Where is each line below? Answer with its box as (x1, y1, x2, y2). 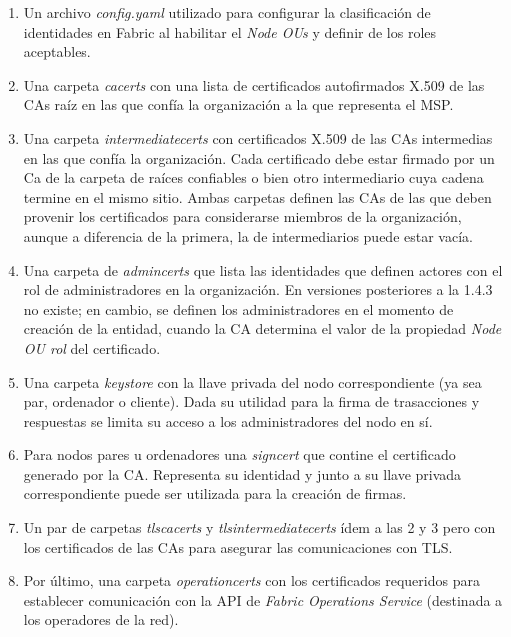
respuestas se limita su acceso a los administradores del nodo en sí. (23, 410, 433, 431)
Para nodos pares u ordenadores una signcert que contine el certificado (23, 444, 456, 465)
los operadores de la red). (23, 609, 179, 630)
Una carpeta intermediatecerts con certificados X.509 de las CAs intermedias (23, 127, 493, 148)
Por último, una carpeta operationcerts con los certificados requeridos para (23, 570, 480, 591)
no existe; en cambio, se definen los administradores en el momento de (23, 298, 454, 319)
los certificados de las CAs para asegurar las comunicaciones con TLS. (23, 536, 453, 557)
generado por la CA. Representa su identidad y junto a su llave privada (23, 463, 462, 484)
